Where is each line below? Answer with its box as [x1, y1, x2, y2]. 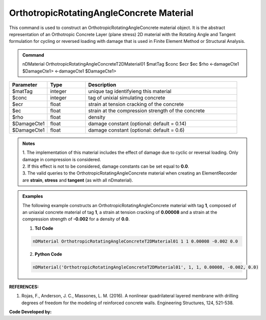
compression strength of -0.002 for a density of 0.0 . [22, 216, 130, 222]
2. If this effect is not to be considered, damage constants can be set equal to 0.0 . [22, 163, 190, 170]
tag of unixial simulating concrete [88, 94, 166, 101]
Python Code [34, 251, 63, 257]
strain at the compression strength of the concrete [88, 107, 205, 114]
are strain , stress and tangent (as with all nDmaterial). [22, 177, 133, 183]
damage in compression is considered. [22, 156, 101, 162]
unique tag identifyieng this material [88, 88, 172, 95]
